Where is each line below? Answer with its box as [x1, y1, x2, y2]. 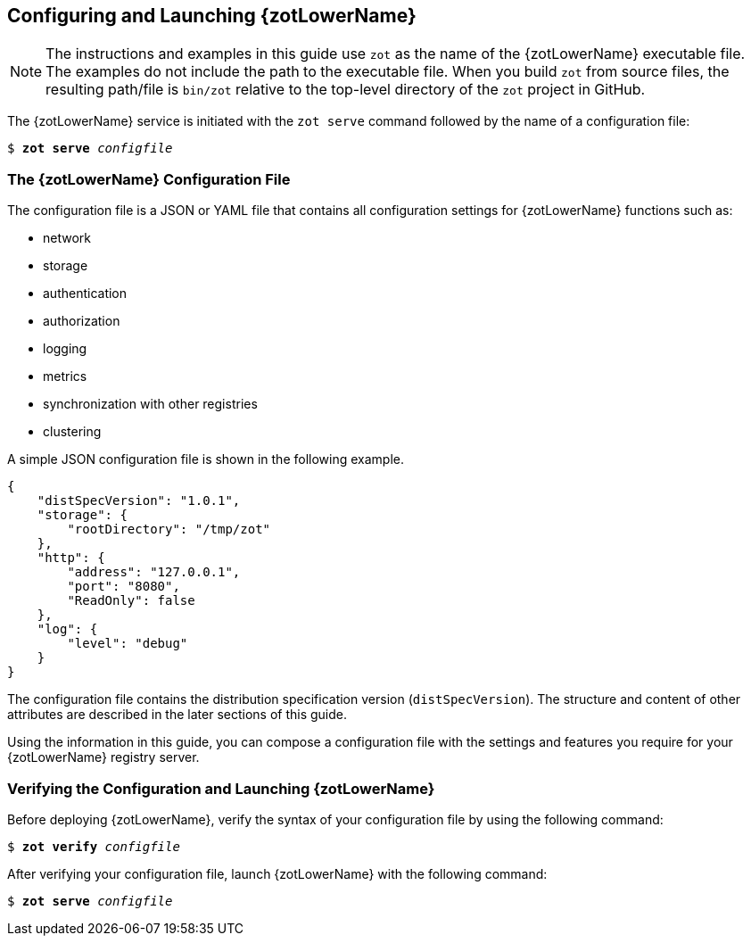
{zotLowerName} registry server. [7, 749, 200, 765]
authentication [43, 285, 128, 302]
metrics [43, 368, 87, 385]
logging [43, 341, 87, 357]
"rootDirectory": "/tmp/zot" [67, 522, 271, 537]
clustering [43, 424, 102, 440]
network [43, 230, 91, 246]
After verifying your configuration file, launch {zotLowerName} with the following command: [7, 865, 548, 881]
